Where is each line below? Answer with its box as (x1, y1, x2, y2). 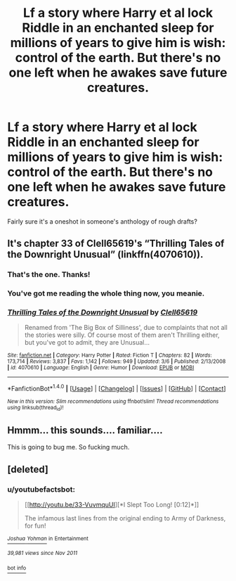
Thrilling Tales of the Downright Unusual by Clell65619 (7, 307, 198, 317)
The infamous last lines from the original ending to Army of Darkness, (24, 513, 226, 522)
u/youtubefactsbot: (7, 484, 76, 494)
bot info (7, 565, 27, 572)
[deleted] (7, 463, 49, 475)
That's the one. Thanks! (7, 269, 91, 279)
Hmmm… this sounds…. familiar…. (7, 424, 163, 436)
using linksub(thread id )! (7, 404, 64, 412)
